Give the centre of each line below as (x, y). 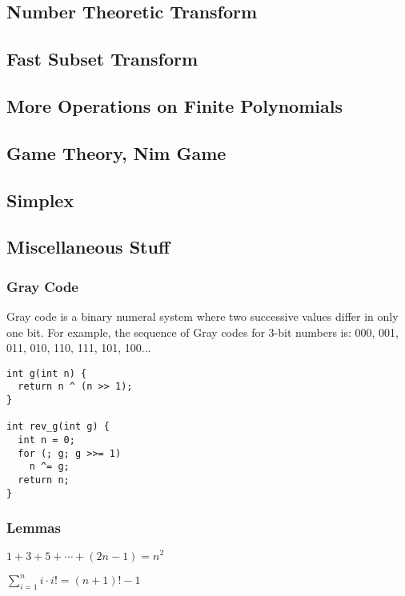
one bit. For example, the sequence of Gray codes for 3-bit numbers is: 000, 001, (202, 332)
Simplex (40, 200)
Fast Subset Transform (102, 59)
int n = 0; (46, 440)
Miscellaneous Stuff (88, 247)
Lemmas (34, 528)
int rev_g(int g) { (58, 427)
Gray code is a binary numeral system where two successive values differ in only (202, 316)
